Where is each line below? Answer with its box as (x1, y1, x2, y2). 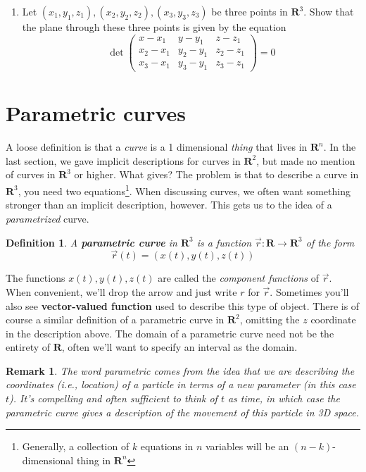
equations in (140, 439, 194, 454)
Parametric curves (6, 99, 187, 128)
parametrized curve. (6, 211, 89, 225)
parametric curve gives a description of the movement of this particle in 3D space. (6, 404, 360, 419)
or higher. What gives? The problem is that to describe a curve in (74, 167, 359, 182)
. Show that (303, 4, 354, 18)
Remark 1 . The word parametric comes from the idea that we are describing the (6, 363, 355, 378)
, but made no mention (256, 153, 355, 168)
